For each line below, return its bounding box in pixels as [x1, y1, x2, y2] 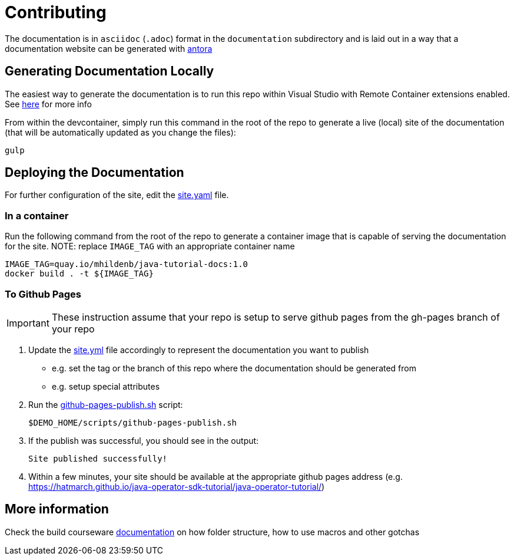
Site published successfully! [28, 453, 168, 463]
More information [5, 502, 109, 517]
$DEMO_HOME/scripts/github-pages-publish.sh [28, 417, 237, 427]
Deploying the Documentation [5, 165, 184, 180]
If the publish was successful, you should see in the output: [28, 435, 259, 446]
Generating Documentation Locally [5, 64, 214, 79]
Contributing [5, 2, 107, 22]
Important [6, 317, 49, 329]
